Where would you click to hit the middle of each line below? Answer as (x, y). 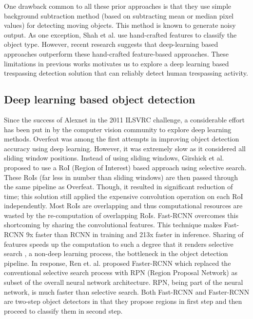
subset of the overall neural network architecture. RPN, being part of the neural (124, 282)
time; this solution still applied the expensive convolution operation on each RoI (124, 196)
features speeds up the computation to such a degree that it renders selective (119, 244)
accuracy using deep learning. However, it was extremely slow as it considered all (125, 148)
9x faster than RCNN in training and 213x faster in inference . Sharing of (135, 234)
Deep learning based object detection (100, 99)
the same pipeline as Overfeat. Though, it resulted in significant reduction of (118, 187)
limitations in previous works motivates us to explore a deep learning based (117, 63)
